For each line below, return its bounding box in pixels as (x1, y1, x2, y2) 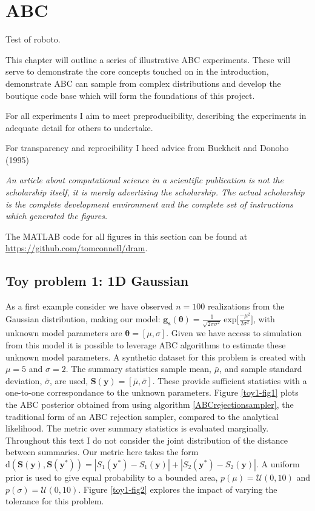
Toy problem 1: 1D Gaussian (5, 271, 189, 290)
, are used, (49, 374, 88, 387)
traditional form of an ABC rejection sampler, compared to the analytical (5, 410, 279, 422)
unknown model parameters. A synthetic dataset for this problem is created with (5, 350, 306, 363)
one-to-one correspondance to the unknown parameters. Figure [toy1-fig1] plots (5, 386, 299, 399)
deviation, (5, 374, 42, 387)
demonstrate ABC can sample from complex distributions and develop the (5, 76, 281, 89)
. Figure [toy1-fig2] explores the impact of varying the (78, 482, 277, 495)
